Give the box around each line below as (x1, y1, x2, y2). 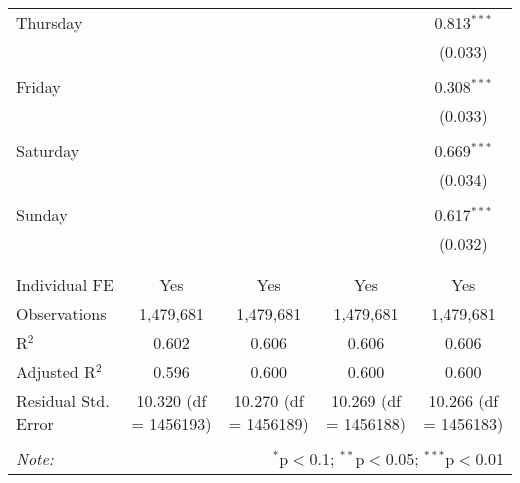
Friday (16, 75, 61, 98)
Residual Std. (16, 389, 110, 412)
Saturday (16, 139, 80, 162)
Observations (16, 302, 107, 325)
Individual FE (16, 273, 114, 296)
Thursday (16, 11, 83, 34)
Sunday (16, 203, 68, 226)
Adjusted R (16, 360, 96, 383)
